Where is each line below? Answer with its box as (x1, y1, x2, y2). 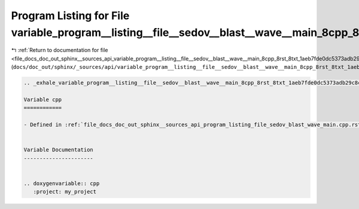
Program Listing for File (11, 9, 130, 22)
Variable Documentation (23, 147, 94, 153)
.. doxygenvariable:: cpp (23, 180, 100, 187)
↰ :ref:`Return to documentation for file (11, 47, 108, 54)
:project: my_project (33, 189, 97, 195)
